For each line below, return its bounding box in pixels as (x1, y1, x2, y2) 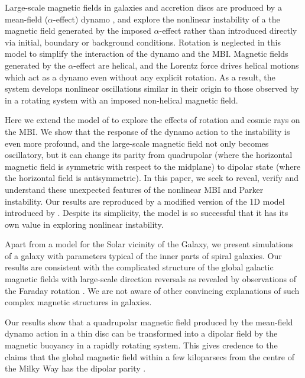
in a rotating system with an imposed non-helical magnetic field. (5, 93, 238, 106)
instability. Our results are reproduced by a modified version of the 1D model (5, 195, 285, 207)
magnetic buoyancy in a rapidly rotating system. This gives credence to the (5, 339, 278, 351)
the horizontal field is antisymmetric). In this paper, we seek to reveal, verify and (5, 172, 299, 184)
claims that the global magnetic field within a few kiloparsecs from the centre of (5, 350, 294, 363)
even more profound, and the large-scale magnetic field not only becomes (5, 137, 269, 149)
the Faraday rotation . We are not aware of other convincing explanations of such (5, 284, 300, 296)
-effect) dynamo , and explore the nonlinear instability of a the (53, 12, 280, 25)
